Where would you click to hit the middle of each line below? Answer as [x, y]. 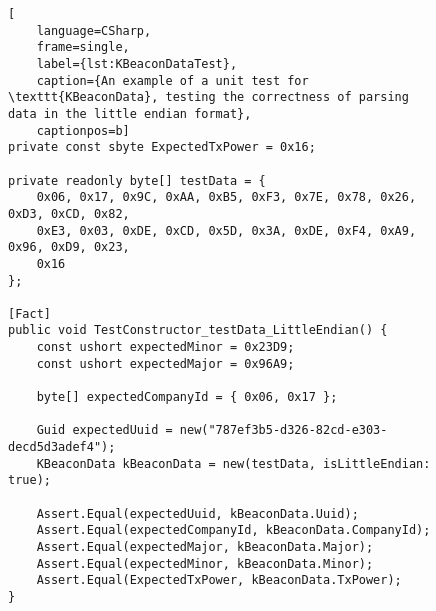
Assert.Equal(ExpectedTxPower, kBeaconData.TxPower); [219, 580]
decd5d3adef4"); [62, 447]
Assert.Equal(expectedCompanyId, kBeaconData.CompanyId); [233, 530]
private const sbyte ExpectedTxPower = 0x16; [162, 147]
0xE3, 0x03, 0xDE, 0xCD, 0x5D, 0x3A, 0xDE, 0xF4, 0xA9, [226, 230]
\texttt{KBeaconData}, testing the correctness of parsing [208, 97]
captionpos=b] [83, 130]
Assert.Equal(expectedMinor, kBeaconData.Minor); [205, 563]
